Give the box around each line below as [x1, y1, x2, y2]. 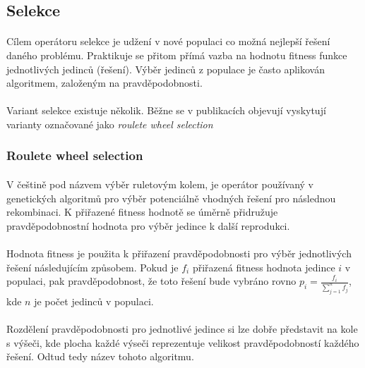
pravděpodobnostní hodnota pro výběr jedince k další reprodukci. [6, 218, 290, 233]
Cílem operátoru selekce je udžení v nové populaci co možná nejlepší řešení [6, 34, 330, 49]
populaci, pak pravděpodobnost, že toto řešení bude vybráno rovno [6, 274, 297, 288]
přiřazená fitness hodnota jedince [192, 259, 335, 274]
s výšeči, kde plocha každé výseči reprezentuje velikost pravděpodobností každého [6, 335, 359, 350]
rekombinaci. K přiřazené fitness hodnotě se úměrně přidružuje [6, 204, 278, 219]
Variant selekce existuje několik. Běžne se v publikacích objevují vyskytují [6, 103, 326, 118]
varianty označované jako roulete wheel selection [6, 116, 213, 131]
